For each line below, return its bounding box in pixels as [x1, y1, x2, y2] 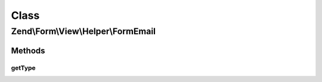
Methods [11, 45, 45, 55]
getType [11, 64, 36, 72]
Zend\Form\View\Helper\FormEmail [11, 26, 156, 37]
